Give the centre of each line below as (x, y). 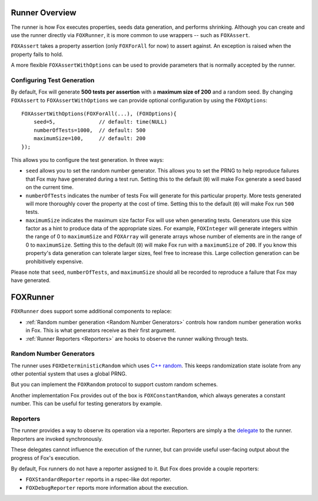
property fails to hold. (37, 54)
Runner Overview (44, 13)
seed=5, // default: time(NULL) (100, 122)
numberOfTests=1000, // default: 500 (90, 130)
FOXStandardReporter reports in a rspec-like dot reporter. (99, 479)
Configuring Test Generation (53, 80)
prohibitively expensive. (54, 261)
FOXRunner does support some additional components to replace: (91, 311)
